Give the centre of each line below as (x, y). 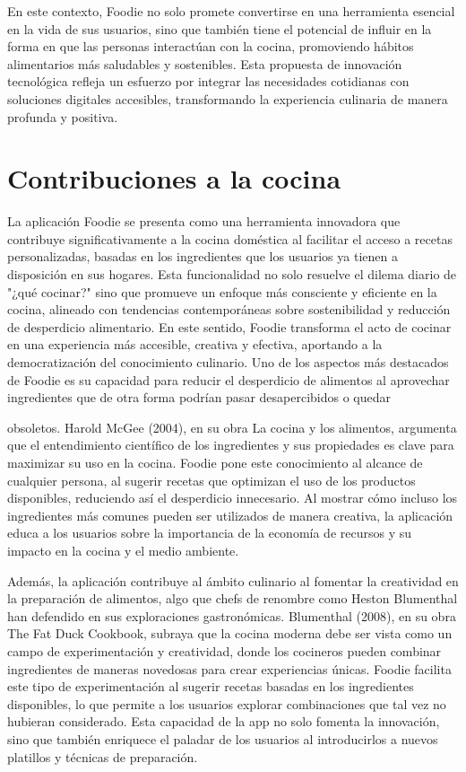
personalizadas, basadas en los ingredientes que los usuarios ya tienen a (203, 256)
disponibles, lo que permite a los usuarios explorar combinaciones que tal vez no (227, 703)
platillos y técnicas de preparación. (103, 756)
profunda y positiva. (63, 116)
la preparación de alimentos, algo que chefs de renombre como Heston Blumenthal (233, 598)
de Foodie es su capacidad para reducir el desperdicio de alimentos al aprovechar (229, 379)
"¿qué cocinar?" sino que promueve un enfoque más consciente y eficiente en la (222, 291)
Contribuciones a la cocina (174, 178)
